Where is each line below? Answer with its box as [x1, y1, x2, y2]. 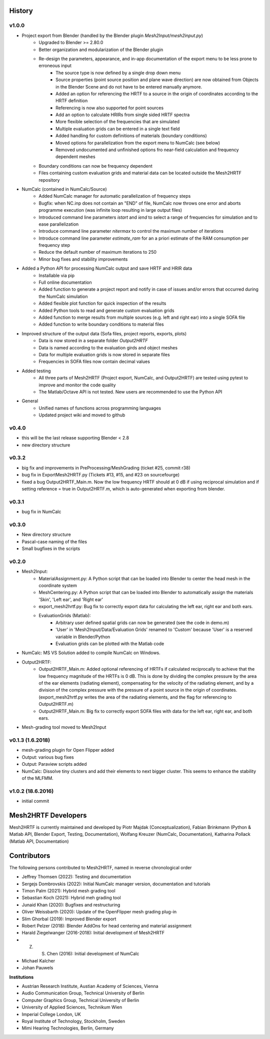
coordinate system [38, 582, 77, 588]
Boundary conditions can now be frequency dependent [38, 163, 152, 169]
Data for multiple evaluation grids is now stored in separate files [38, 351, 170, 357]
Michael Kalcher [21, 957, 55, 963]
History [9, 7, 33, 15]
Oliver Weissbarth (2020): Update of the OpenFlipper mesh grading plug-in [21, 909, 177, 915]
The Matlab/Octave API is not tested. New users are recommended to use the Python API [38, 388, 222, 395]
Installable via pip [38, 272, 75, 278]
